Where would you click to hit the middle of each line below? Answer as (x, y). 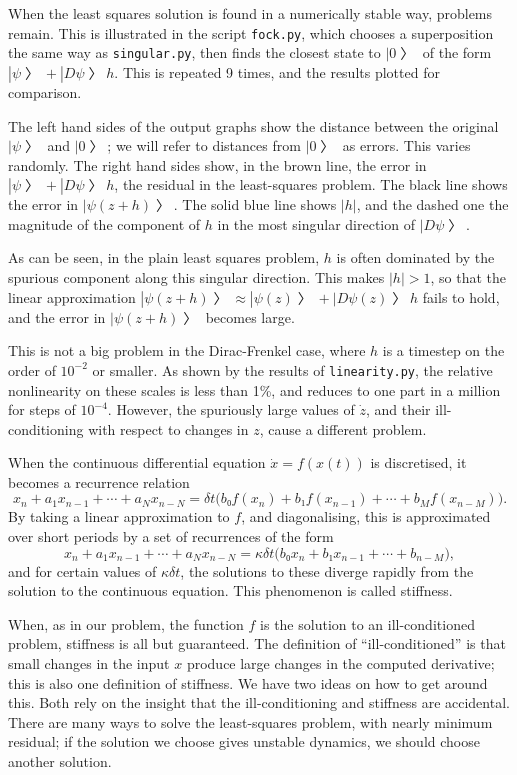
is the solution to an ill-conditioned (367, 623)
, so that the (468, 277)
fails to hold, (461, 296)
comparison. (45, 91)
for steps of (42, 409)
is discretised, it (418, 462)
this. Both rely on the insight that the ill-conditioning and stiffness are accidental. (259, 702)
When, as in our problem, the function (126, 623)
